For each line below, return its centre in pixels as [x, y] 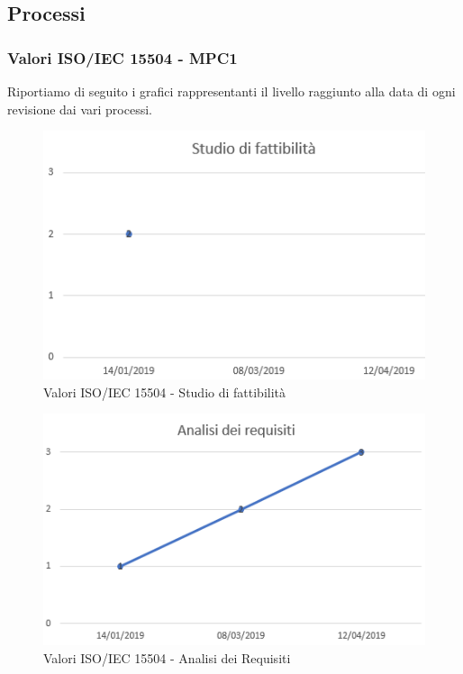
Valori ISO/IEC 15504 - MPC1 [123, 57]
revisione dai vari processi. [80, 109]
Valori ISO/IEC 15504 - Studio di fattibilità [165, 392]
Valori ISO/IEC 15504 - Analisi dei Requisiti [167, 657]
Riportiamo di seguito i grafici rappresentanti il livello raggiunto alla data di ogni [231, 91]
